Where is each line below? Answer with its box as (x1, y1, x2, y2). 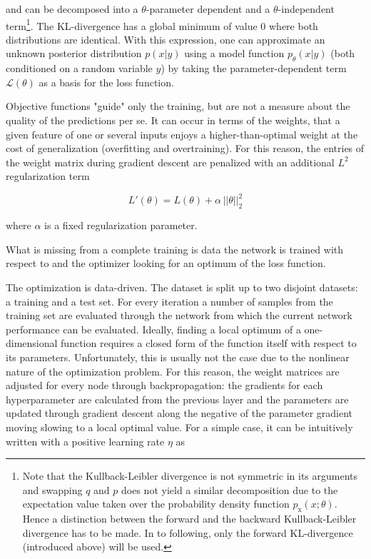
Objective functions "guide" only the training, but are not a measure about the (6, 99, 350, 114)
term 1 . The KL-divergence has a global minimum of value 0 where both (6, 16, 318, 33)
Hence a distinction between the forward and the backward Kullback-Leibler (22, 511, 357, 526)
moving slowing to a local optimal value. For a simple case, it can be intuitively (6, 420, 353, 434)
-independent (278, 1, 335, 16)
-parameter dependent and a (146, 1, 270, 16)
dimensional (6, 336, 58, 351)
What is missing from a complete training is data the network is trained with (6, 241, 344, 256)
